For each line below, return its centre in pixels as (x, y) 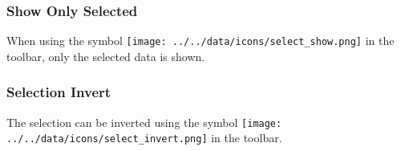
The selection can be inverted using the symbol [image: (144, 122)
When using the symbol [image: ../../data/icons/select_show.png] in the (200, 41)
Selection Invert (59, 92)
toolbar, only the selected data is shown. (106, 56)
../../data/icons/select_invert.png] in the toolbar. (144, 138)
